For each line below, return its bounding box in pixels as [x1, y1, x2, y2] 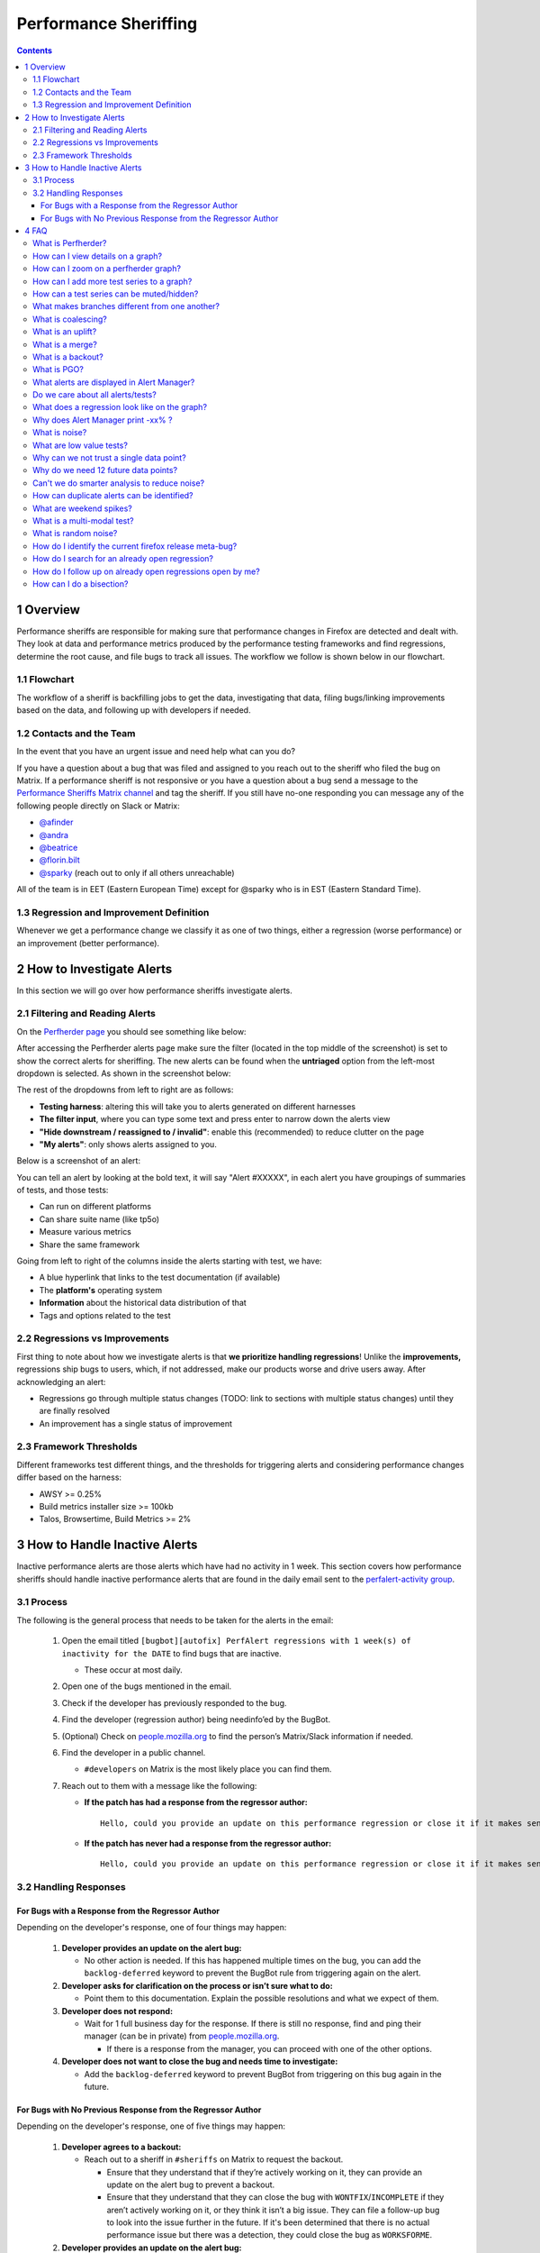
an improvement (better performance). [16, 937, 160, 948]
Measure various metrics [39, 1227, 132, 1237]
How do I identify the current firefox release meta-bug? [32, 541, 238, 552]
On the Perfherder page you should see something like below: [16, 1026, 247, 1036]
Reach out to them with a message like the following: [61, 1780, 257, 1791]
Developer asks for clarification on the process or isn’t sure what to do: [61, 1980, 333, 1991]
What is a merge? [32, 339, 98, 350]
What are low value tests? [32, 440, 128, 451]
